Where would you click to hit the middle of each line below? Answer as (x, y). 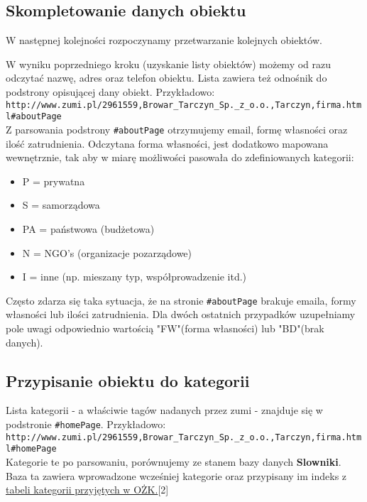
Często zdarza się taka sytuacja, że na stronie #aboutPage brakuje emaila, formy (181, 300)
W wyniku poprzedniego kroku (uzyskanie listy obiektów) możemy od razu (169, 64)
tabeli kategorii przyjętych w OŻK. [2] (87, 490)
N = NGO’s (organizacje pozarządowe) (107, 252)
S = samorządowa (61, 205)
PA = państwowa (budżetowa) (88, 228)
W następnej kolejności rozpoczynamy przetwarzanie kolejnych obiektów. (164, 40)
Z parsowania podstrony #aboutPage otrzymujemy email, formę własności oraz (177, 129)
